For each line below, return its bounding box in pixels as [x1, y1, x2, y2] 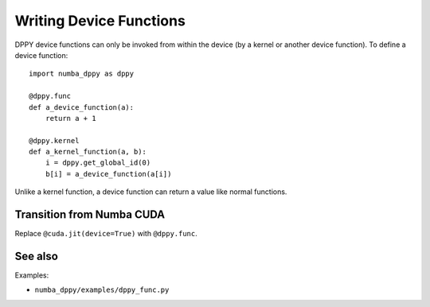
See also [14, 249, 59, 262]
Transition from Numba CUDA [14, 208, 166, 222]
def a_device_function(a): [29, 103, 135, 111]
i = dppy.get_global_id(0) [45, 158, 151, 167]
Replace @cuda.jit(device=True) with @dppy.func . [14, 229, 198, 239]
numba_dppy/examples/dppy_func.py [34, 286, 170, 294]
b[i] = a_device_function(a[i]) [45, 169, 172, 178]
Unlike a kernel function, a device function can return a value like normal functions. [14, 187, 287, 196]
